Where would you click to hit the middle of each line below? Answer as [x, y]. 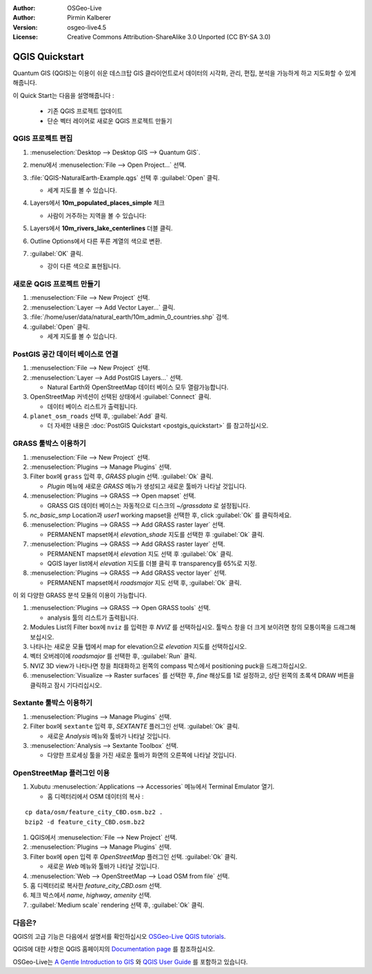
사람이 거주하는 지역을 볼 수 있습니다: [97, 215]
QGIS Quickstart [48, 56]
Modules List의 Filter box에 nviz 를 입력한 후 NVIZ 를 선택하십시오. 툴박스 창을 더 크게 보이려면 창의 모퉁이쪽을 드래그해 [193, 627]
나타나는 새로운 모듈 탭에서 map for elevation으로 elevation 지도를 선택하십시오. [138, 647]
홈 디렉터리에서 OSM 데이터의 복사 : [95, 796]
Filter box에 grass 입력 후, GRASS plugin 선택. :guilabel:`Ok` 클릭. [122, 476]
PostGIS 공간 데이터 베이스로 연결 [65, 354]
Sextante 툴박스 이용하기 [53, 703]
